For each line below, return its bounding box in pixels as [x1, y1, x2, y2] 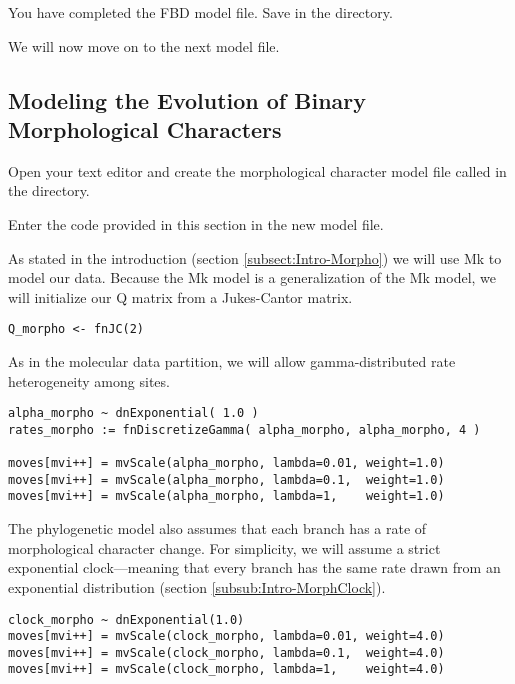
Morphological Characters [8, 113, 282, 144]
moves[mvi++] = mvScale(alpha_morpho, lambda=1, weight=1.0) [8, 489, 445, 504]
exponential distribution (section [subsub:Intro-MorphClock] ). [8, 576, 386, 597]
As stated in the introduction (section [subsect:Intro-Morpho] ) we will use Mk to [8, 247, 502, 268]
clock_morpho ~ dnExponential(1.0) [8, 612, 245, 627]
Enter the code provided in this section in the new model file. [8, 213, 384, 234]
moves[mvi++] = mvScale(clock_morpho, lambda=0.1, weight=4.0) [8, 645, 445, 660]
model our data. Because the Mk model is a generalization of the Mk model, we [8, 267, 497, 288]
